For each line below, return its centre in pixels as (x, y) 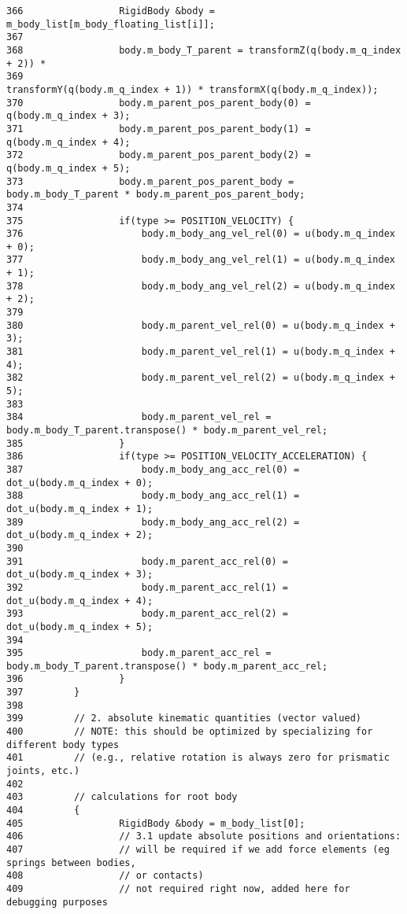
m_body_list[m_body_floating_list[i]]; (111, 24)
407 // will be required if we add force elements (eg (198, 850)
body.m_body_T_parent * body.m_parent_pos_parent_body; (156, 195)
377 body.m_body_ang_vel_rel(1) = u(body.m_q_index (201, 260)
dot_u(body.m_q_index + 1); (80, 509)
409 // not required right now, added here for (178, 888)
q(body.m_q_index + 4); (68, 142)
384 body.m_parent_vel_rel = (139, 417)
